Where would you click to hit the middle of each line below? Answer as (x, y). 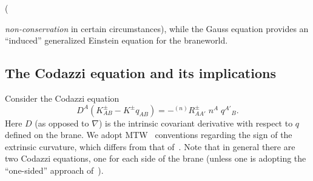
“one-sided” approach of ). (54, 170)
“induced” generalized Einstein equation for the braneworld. (116, 40)
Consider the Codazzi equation (62, 98)
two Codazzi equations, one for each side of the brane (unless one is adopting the (156, 158)
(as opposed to (62, 123)
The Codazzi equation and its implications (140, 73)
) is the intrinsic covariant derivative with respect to (196, 123)
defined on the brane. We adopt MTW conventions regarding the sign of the (149, 135)
